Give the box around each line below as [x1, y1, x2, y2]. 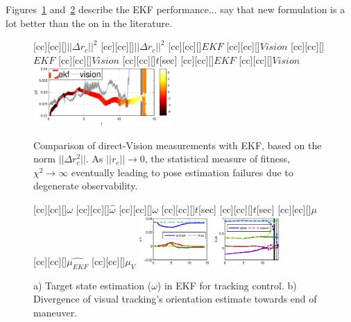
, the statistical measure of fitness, [144, 151, 290, 166]
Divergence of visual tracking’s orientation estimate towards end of [33, 291, 317, 306]
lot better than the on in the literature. [6, 15, 173, 30]
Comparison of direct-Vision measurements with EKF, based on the [33, 137, 322, 152]
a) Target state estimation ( [33, 278, 152, 292]
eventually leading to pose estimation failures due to [71, 164, 293, 179]
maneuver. [33, 305, 78, 319]
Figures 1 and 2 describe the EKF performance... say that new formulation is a [6, 2, 345, 16]
